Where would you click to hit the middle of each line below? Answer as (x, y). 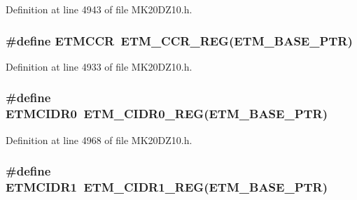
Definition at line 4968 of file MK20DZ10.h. (99, 140)
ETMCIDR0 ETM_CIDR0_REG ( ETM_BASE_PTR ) (167, 114)
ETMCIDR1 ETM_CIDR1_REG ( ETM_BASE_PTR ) (167, 186)
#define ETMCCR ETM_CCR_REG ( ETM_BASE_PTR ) (179, 40)
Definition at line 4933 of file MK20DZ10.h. (99, 66)
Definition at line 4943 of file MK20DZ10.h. (99, 9)
